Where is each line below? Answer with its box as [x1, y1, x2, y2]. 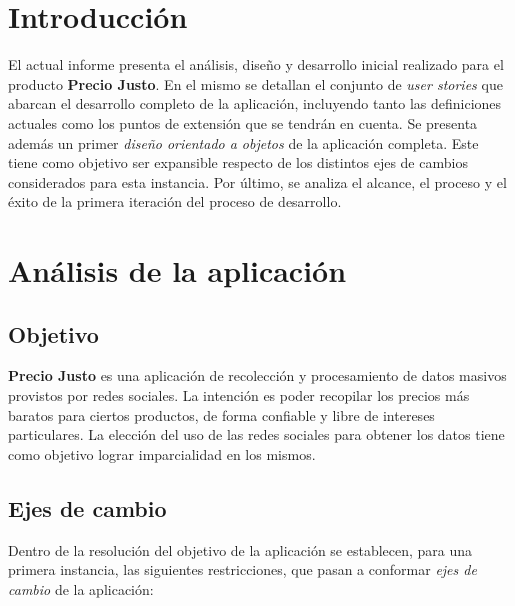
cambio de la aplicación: [8, 578, 154, 599]
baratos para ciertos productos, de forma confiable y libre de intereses [8, 404, 435, 425]
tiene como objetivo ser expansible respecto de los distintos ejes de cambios [8, 152, 468, 173]
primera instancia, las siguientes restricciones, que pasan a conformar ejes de [8, 559, 477, 580]
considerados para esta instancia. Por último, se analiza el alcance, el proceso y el [8, 171, 507, 192]
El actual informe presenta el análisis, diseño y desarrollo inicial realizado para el [8, 54, 504, 75]
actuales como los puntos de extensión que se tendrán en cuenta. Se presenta [8, 112, 478, 133]
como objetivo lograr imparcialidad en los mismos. [8, 443, 316, 464]
